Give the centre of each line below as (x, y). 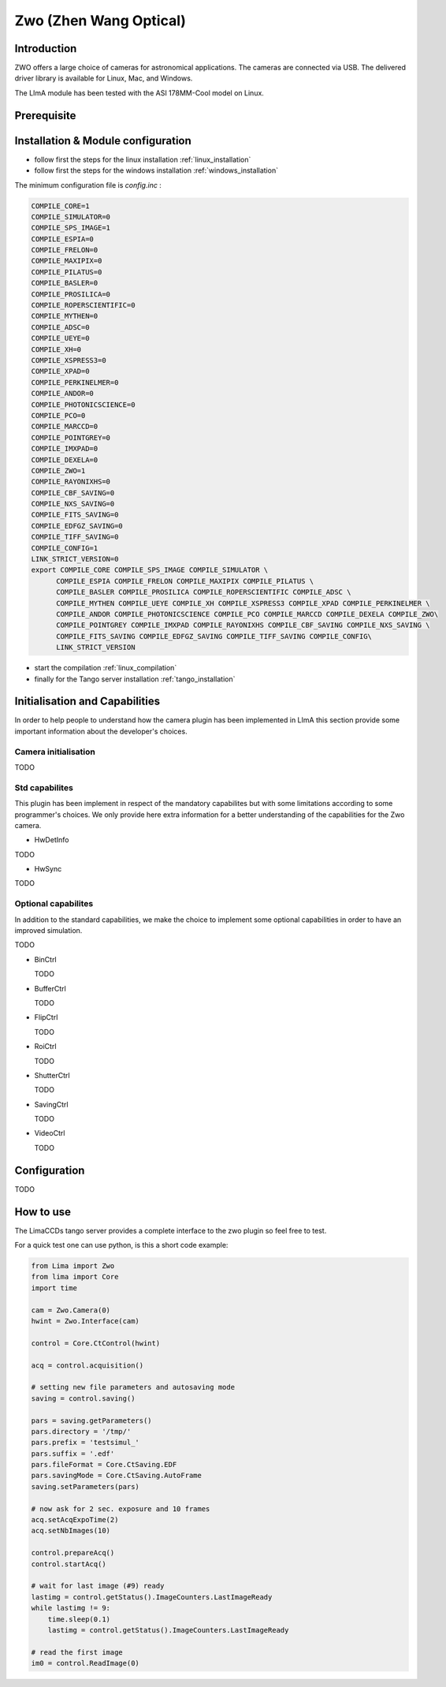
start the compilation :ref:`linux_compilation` (106, 668)
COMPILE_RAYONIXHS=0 (71, 482)
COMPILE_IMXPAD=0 (65, 449)
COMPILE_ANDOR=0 (63, 394)
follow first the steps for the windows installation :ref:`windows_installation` (156, 170)
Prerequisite (45, 116)
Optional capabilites (54, 904)
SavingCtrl (51, 1104)
